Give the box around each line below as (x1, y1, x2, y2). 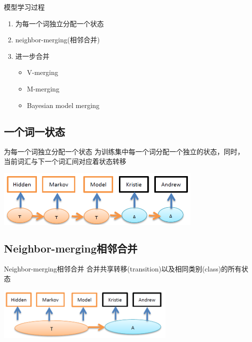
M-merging (27, 83, 60, 93)
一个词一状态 (4, 124, 65, 139)
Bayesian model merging (27, 100, 100, 110)
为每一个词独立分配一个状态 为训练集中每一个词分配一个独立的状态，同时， (4, 146, 244, 157)
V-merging (27, 67, 58, 77)
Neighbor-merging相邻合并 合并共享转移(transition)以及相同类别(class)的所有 (4, 264, 242, 273)
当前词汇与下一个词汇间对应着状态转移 (4, 156, 126, 166)
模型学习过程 (4, 2, 45, 12)
